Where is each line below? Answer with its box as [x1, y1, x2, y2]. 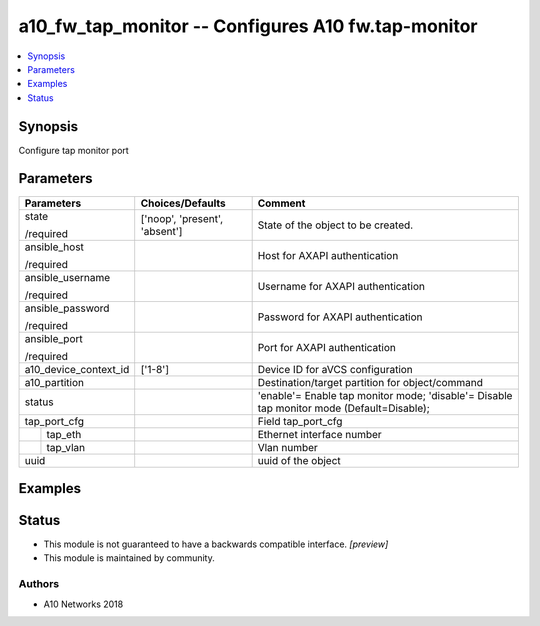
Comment [257, 196, 306, 210]
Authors [18, 577, 60, 591]
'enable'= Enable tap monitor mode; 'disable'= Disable [257, 388, 513, 402]
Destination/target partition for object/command [257, 375, 484, 389]
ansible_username [24, 270, 111, 284]
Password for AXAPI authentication [257, 310, 424, 324]
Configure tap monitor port [18, 144, 129, 156]
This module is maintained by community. [43, 552, 215, 564]
